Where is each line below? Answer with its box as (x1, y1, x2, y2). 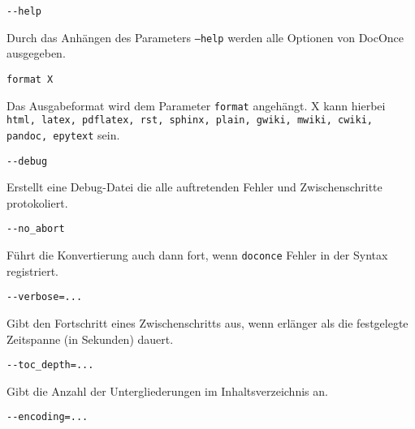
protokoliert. (6, 194, 68, 211)
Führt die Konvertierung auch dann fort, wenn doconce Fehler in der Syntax (6, 247, 388, 264)
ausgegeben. (6, 45, 66, 62)
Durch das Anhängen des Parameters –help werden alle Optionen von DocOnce (6, 28, 404, 45)
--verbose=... (6, 291, 83, 303)
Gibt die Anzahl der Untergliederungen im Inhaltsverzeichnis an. (6, 382, 328, 399)
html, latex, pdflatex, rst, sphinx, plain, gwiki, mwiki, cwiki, (6, 114, 374, 127)
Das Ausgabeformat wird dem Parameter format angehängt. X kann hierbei (6, 97, 386, 114)
